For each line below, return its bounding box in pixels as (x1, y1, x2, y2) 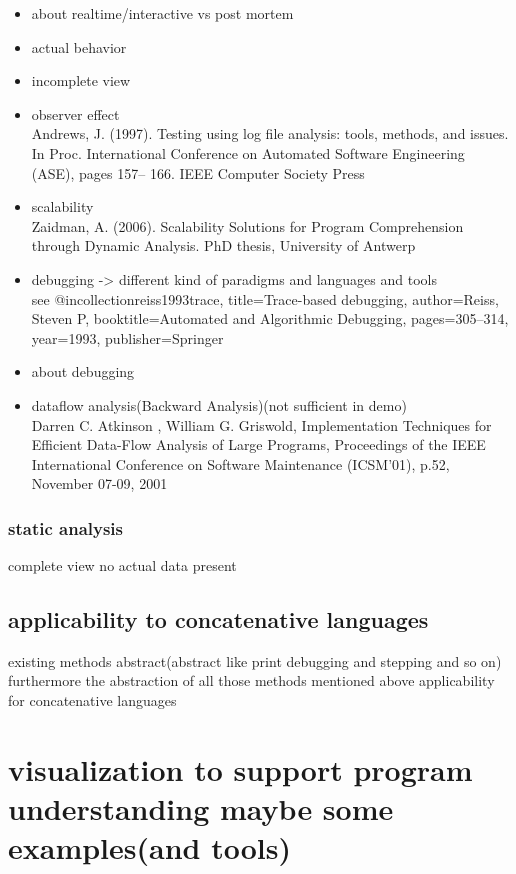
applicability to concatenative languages (8, 604, 429, 635)
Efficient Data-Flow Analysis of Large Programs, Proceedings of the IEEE (31, 434, 486, 455)
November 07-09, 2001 (31, 473, 168, 494)
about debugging (31, 361, 135, 382)
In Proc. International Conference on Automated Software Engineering (31, 142, 465, 163)
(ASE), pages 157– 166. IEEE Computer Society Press (31, 162, 365, 183)
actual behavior (31, 36, 127, 57)
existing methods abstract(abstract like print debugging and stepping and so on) (8, 650, 502, 671)
